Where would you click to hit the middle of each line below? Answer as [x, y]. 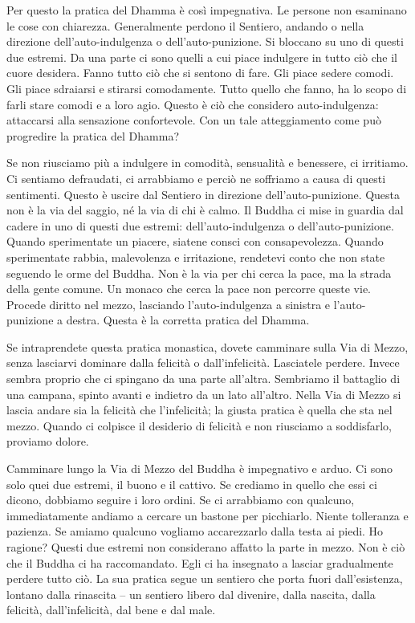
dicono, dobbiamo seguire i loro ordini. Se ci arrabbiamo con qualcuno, [181, 500]
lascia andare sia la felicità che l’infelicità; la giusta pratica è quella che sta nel [199, 410]
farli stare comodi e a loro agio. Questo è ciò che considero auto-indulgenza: [193, 104]
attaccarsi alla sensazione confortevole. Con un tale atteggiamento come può [194, 120]
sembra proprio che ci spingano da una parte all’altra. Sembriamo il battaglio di [203, 379]
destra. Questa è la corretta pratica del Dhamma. [188, 320]
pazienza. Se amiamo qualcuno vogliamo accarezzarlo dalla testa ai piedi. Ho [195, 531]
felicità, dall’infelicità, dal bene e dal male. [111, 610]
